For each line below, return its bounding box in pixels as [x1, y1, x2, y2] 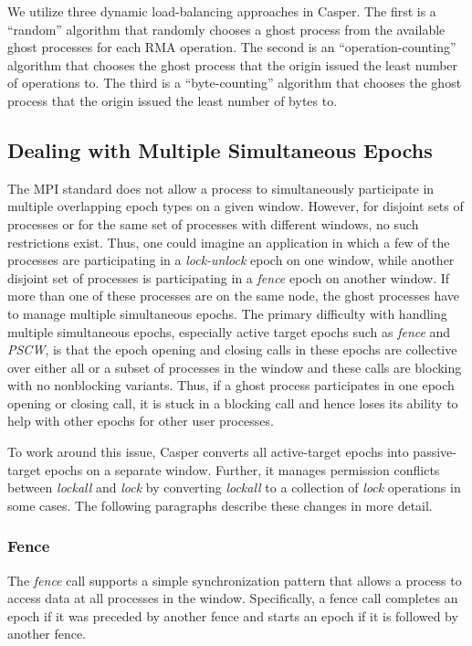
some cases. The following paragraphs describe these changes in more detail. [7, 495, 433, 514]
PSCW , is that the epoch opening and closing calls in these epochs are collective [7, 340, 457, 359]
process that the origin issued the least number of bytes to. [7, 90, 338, 110]
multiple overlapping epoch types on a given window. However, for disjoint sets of [7, 196, 464, 216]
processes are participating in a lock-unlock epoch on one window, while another [7, 250, 455, 270]
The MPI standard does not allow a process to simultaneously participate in [7, 178, 435, 197]
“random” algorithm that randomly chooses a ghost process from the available [7, 19, 446, 38]
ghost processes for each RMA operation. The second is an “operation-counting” [7, 37, 456, 57]
